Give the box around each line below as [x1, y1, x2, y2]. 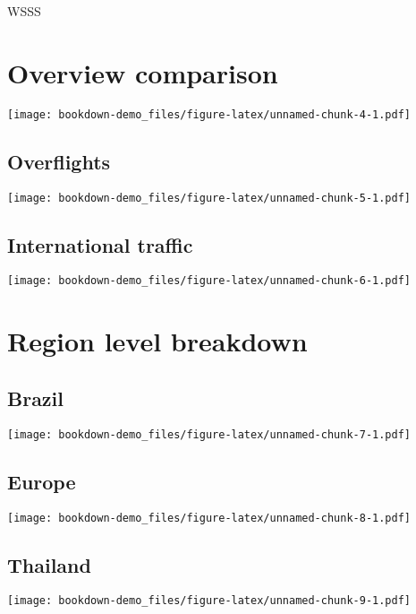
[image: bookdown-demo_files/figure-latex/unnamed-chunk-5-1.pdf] [7, 191, 412, 204]
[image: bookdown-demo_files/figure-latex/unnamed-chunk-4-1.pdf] [7, 108, 412, 121]
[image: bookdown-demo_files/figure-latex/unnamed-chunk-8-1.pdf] [7, 511, 412, 524]
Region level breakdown [7, 323, 308, 359]
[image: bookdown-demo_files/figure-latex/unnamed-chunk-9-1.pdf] [7, 594, 412, 608]
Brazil [7, 384, 64, 411]
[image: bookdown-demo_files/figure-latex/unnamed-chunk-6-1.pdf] [7, 274, 412, 288]
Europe [7, 467, 76, 495]
